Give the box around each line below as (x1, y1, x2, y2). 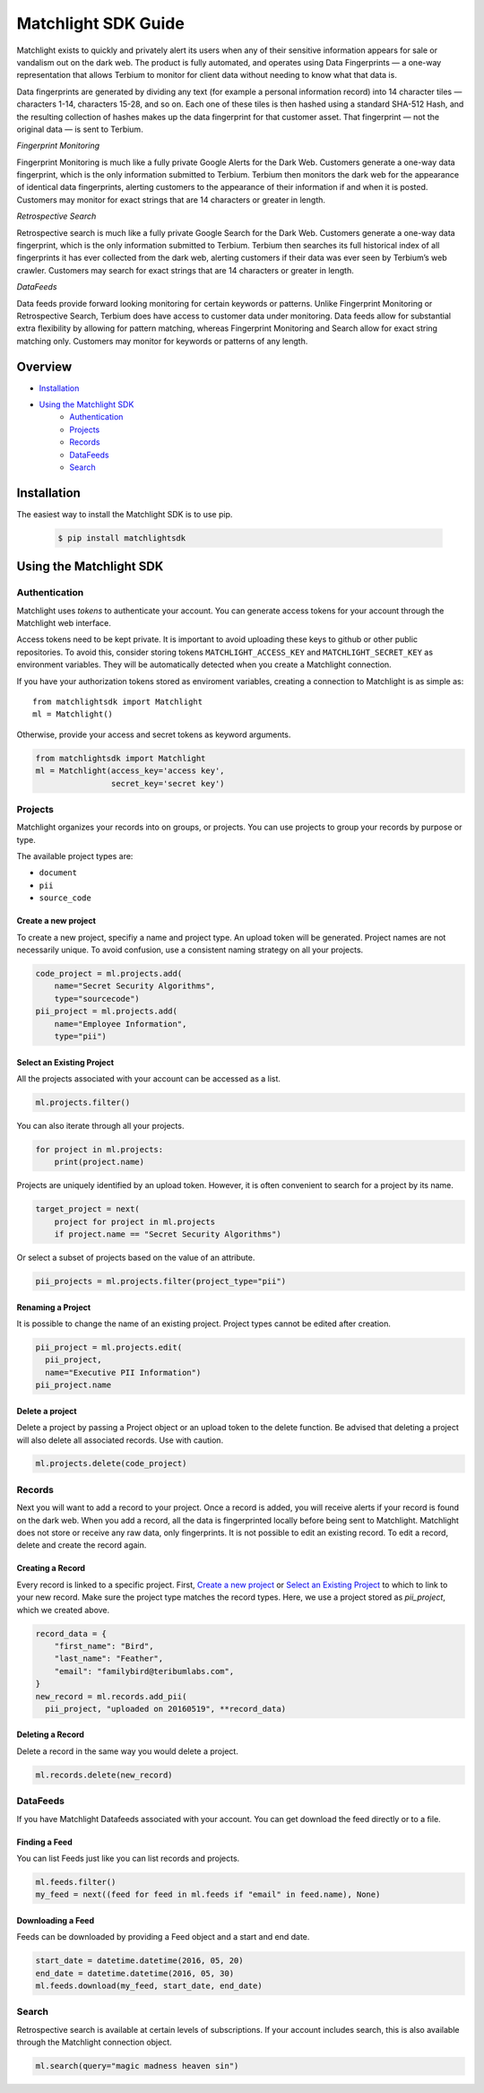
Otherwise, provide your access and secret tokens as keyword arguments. (16, 729, 291, 740)
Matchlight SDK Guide (16, 13, 186, 33)
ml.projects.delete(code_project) (35, 1458, 187, 1469)
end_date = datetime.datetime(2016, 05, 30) (35, 1968, 235, 1978)
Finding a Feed (16, 1837, 73, 1847)
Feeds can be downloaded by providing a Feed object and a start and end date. (16, 1932, 310, 1942)
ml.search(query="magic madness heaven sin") (35, 2061, 239, 2071)
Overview (16, 359, 73, 374)
